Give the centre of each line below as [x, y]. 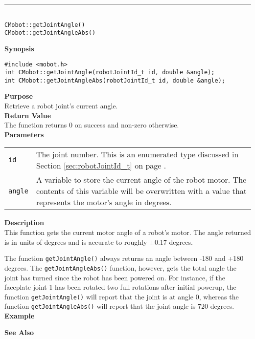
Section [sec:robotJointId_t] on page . [101, 166]
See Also [19, 332]
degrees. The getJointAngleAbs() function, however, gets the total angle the [121, 267]
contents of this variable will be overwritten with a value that [141, 191]
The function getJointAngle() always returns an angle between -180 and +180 [124, 258]
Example [20, 316]
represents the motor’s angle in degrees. [104, 202]
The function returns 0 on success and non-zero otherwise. [92, 125]
